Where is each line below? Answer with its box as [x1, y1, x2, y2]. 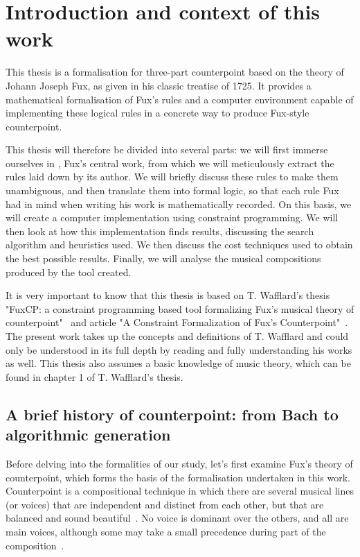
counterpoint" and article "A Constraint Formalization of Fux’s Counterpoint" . [6, 315, 348, 329]
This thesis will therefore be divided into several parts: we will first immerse [6, 142, 328, 157]
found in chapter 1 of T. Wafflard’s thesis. [6, 369, 183, 384]
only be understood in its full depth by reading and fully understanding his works [6, 342, 352, 357]
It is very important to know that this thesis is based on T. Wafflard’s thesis [6, 288, 330, 302]
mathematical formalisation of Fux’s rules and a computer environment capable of [6, 92, 354, 106]
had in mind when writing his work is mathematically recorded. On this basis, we [6, 196, 352, 211]
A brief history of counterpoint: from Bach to [6, 403, 339, 425]
